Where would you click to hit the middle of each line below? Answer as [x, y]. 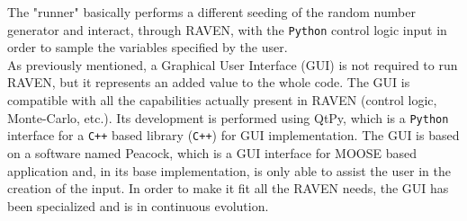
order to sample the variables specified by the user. [148, 47]
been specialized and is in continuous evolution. [138, 205]
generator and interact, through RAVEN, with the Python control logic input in [227, 29]
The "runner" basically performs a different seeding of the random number [211, 12]
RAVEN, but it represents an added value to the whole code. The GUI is [209, 82]
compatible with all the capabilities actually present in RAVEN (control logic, [222, 100]
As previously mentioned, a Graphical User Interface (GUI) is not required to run [233, 64]
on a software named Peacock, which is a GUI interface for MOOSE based [212, 152]
